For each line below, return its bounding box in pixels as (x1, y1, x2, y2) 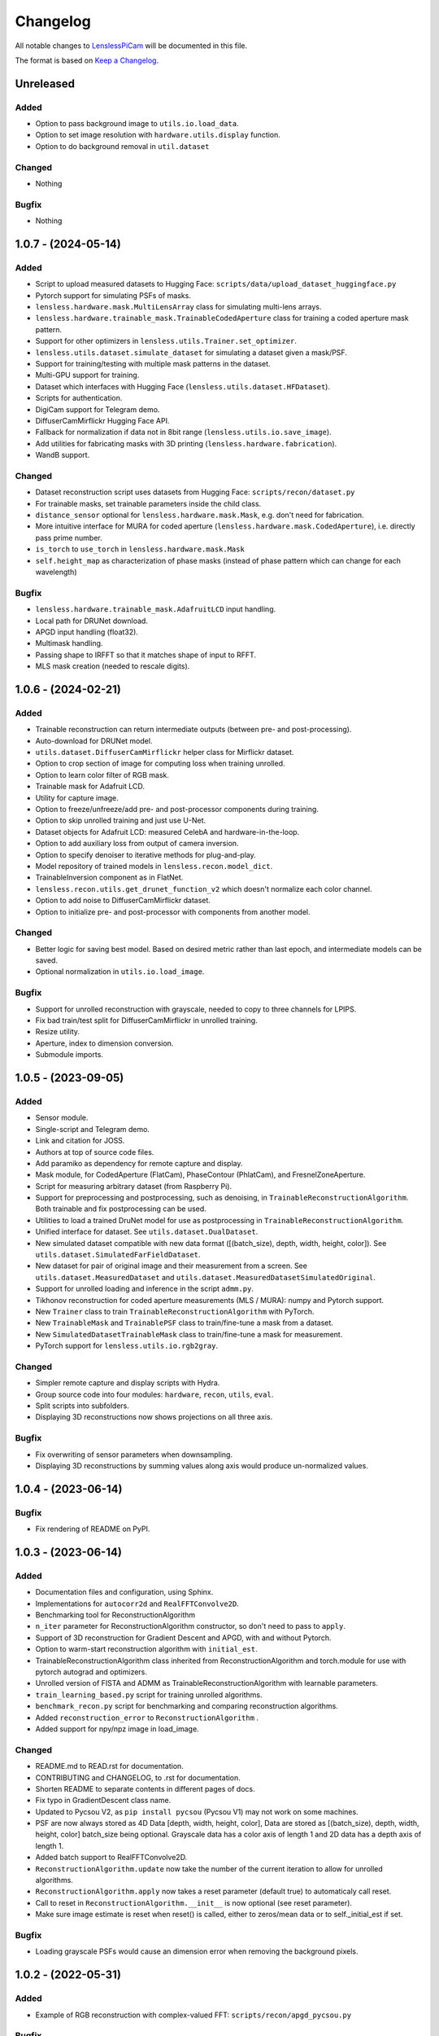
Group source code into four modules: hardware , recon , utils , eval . (35, 1389, 274, 1399)
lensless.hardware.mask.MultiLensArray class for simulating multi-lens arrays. (35, 302, 322, 312)
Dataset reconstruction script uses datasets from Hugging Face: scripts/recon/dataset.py (35, 487, 355, 497)
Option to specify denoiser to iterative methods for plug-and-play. (35, 849, 256, 859)
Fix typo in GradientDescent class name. (35, 1796, 172, 1806)
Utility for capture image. (35, 792, 120, 802)
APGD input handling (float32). (35, 627, 138, 637)
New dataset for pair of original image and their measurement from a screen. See (35, 1261, 308, 1270)
